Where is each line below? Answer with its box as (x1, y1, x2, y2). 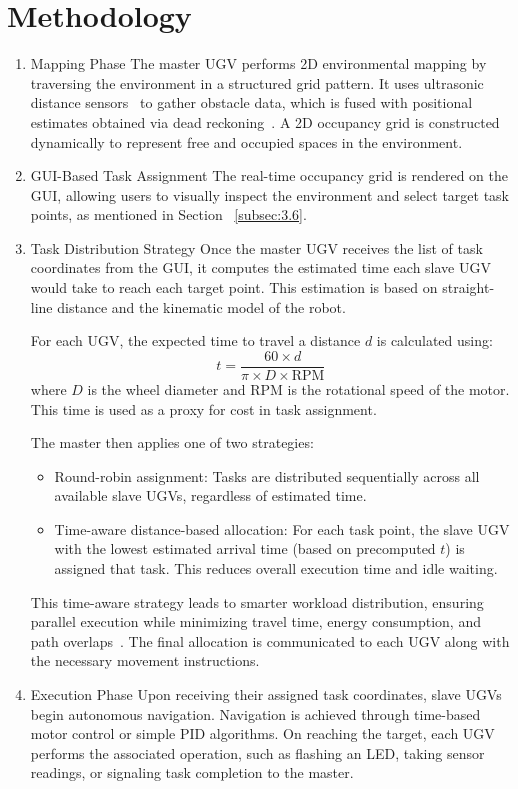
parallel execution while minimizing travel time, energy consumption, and (30, 611, 481, 632)
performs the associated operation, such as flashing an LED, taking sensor (30, 742, 485, 763)
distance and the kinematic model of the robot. (57, 296, 346, 317)
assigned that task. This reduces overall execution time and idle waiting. (54, 558, 498, 579)
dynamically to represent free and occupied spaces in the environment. (30, 131, 463, 152)
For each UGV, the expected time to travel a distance (30, 330, 361, 351)
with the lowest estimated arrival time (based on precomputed (54, 538, 436, 559)
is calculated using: (376, 330, 493, 351)
